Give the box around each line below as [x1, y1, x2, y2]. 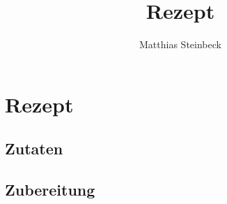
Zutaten [5, 138, 63, 159]
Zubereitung [5, 179, 95, 201]
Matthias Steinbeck [139, 37, 221, 52]
